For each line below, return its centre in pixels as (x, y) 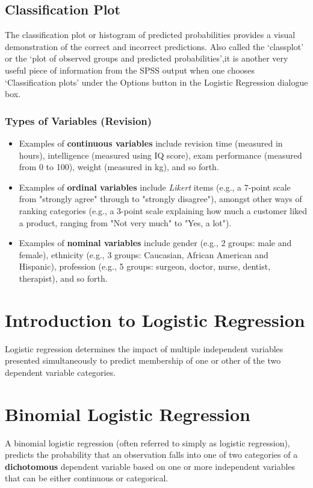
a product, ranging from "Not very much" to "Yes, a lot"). (125, 222)
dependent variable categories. (60, 372)
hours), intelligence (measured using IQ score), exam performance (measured (160, 155)
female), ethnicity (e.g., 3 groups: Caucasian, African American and (144, 254)
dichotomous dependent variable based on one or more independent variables (150, 466)
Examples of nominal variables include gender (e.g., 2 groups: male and (155, 243)
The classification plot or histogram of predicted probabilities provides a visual (150, 35)
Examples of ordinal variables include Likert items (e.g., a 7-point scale (155, 187)
